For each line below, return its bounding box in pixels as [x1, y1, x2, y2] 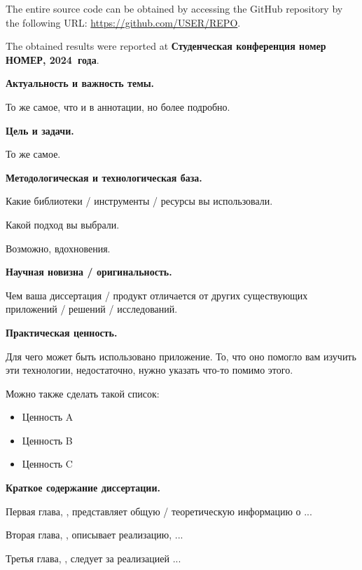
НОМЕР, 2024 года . [6, 52, 99, 67]
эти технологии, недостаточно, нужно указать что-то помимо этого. [6, 362, 293, 377]
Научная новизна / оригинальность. [6, 264, 172, 279]
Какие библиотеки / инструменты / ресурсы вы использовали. [6, 194, 273, 208]
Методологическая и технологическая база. [6, 170, 202, 184]
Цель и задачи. [6, 123, 74, 137]
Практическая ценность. [6, 325, 118, 339]
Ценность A [22, 409, 74, 424]
